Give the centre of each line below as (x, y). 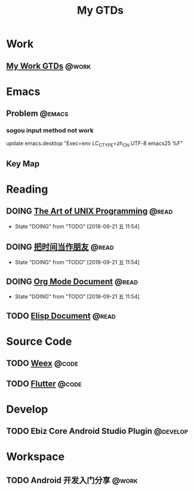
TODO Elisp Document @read (61, 316)
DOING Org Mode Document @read (72, 281)
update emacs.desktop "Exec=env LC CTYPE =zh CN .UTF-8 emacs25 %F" (95, 144)
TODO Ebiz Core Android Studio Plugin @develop (97, 431)
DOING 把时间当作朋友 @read (60, 247)
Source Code (39, 341)
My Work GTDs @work (49, 66)
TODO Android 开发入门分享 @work (72, 480)
